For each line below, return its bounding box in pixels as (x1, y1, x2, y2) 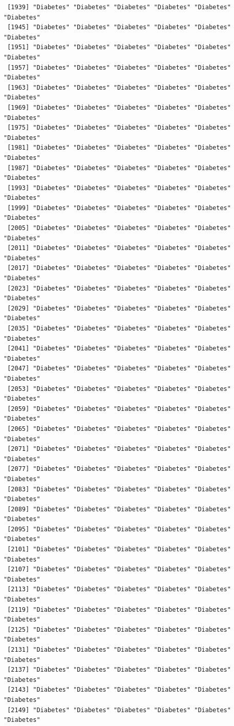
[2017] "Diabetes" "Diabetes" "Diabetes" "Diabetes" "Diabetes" (7, 264, 231, 272)
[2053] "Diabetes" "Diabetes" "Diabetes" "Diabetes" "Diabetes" (7, 385, 231, 392)
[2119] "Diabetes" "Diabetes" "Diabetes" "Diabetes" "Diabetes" (7, 606, 231, 613)
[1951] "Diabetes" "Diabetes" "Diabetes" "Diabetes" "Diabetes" (7, 44, 231, 51)
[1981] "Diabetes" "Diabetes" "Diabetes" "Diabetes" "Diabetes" (7, 144, 231, 152)
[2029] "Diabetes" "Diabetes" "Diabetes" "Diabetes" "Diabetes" (7, 304, 231, 312)
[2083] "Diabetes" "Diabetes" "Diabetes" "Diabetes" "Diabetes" (7, 485, 231, 493)
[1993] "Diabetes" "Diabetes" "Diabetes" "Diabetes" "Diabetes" (7, 184, 231, 192)
